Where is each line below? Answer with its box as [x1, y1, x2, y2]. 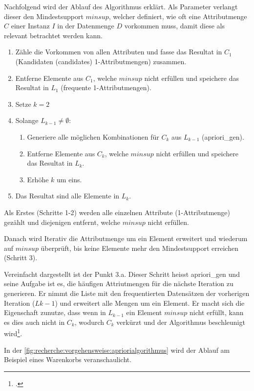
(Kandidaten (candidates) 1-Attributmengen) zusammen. [15, 56, 187, 66]
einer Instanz [11, 21, 50, 31]
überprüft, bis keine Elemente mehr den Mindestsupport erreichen [41, 243, 238, 253]
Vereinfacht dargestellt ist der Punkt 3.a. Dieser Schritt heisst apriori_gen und [4, 269, 240, 279]
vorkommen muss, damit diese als [124, 21, 225, 31]
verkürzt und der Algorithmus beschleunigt [116, 317, 245, 327]
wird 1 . [4, 327, 22, 339]
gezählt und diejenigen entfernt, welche [4, 217, 121, 227]
